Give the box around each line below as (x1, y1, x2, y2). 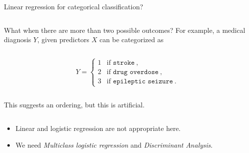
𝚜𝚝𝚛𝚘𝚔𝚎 (113, 59, 135, 67)
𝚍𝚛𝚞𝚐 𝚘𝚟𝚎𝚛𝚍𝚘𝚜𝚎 (113, 69, 159, 76)
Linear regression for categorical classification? (4, 1, 143, 11)
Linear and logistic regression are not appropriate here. (15, 123, 181, 133)
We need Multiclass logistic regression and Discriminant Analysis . (15, 139, 213, 150)
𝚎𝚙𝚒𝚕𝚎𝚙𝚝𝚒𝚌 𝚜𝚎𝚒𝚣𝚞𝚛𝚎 (113, 78, 173, 85)
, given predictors (37, 34, 90, 45)
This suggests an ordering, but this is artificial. (4, 100, 145, 110)
